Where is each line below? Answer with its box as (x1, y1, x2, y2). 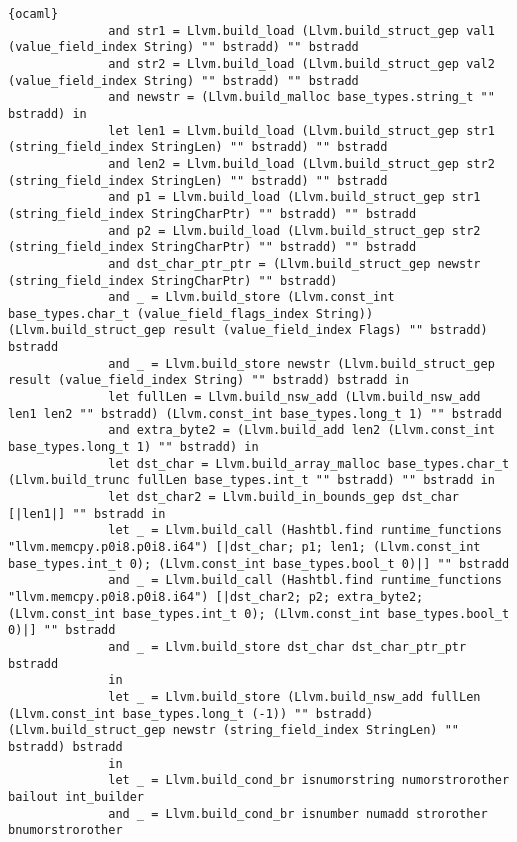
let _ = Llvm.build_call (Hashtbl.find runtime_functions (108, 523, 502, 538)
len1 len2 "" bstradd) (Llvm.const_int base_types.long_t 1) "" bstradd (8, 406, 502, 421)
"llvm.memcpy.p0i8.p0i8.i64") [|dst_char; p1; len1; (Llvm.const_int (8, 540, 481, 554)
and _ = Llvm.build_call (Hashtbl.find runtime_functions (108, 573, 502, 588)
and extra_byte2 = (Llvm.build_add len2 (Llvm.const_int (108, 423, 495, 438)
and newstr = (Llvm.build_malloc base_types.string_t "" (108, 90, 495, 105)
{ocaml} (8, 7, 59, 21)
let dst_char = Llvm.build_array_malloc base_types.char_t (108, 456, 510, 471)
